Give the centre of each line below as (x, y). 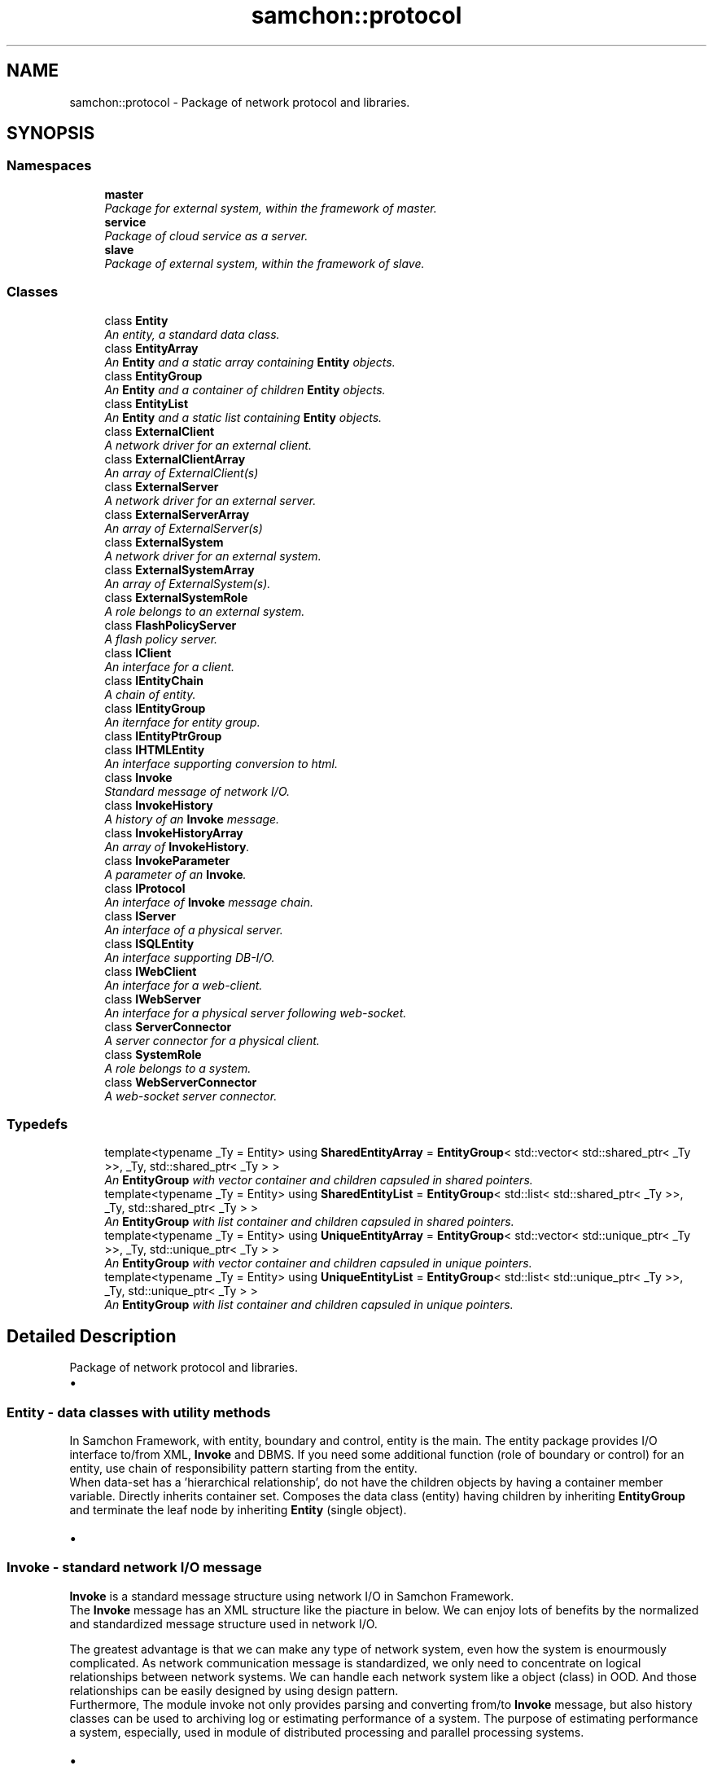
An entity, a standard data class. (192, 334)
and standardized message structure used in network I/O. (223, 1623)
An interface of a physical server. (194, 929)
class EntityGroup (153, 376)
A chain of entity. (150, 694)
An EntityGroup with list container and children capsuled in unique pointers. (309, 1305)
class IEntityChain (154, 680)
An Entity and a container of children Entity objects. (245, 389)
